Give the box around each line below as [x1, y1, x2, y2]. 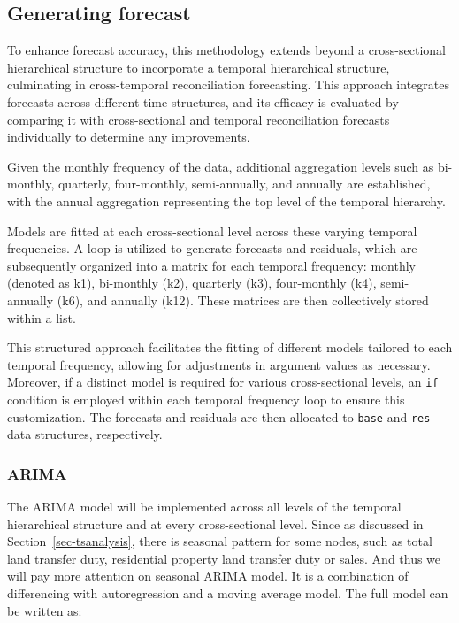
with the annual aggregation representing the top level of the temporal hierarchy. [7, 191, 446, 210]
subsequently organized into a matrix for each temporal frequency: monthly [7, 256, 416, 274]
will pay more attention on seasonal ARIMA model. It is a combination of [7, 566, 409, 585]
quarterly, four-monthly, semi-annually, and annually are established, [57, 174, 431, 193]
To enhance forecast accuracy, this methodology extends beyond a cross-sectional [7, 41, 446, 59]
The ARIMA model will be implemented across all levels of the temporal [7, 497, 402, 516]
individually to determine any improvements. [7, 127, 250, 146]
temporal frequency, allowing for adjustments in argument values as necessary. [7, 355, 431, 373]
